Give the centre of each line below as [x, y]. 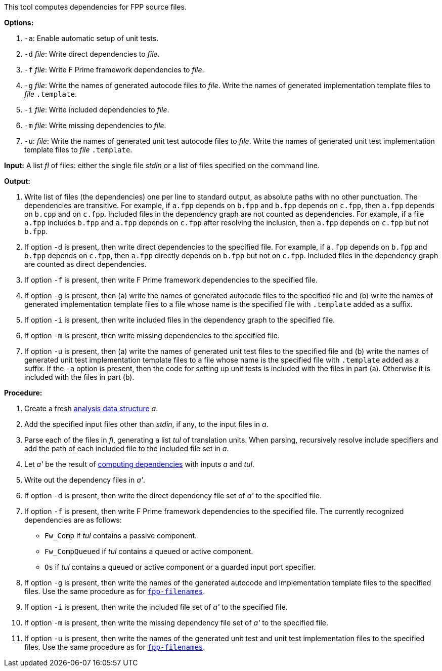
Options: [19, 23]
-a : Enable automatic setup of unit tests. [92, 38]
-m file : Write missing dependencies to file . [95, 125]
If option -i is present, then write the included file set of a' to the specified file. [156, 607]
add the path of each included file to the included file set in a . [127, 448]
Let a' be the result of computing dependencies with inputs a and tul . [139, 464]
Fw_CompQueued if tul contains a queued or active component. [149, 551]
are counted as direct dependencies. [85, 264]
